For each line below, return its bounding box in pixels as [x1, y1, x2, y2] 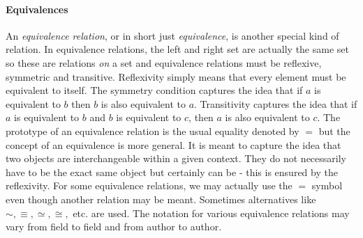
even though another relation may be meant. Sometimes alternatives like [6, 191, 316, 206]
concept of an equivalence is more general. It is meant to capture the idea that [6, 137, 341, 152]
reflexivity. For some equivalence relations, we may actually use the [6, 178, 292, 193]
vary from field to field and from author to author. [6, 219, 222, 234]
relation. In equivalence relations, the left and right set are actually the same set [6, 42, 349, 56]
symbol [311, 178, 343, 193]
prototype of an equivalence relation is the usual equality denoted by [6, 123, 299, 138]
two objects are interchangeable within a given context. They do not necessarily [6, 151, 346, 166]
